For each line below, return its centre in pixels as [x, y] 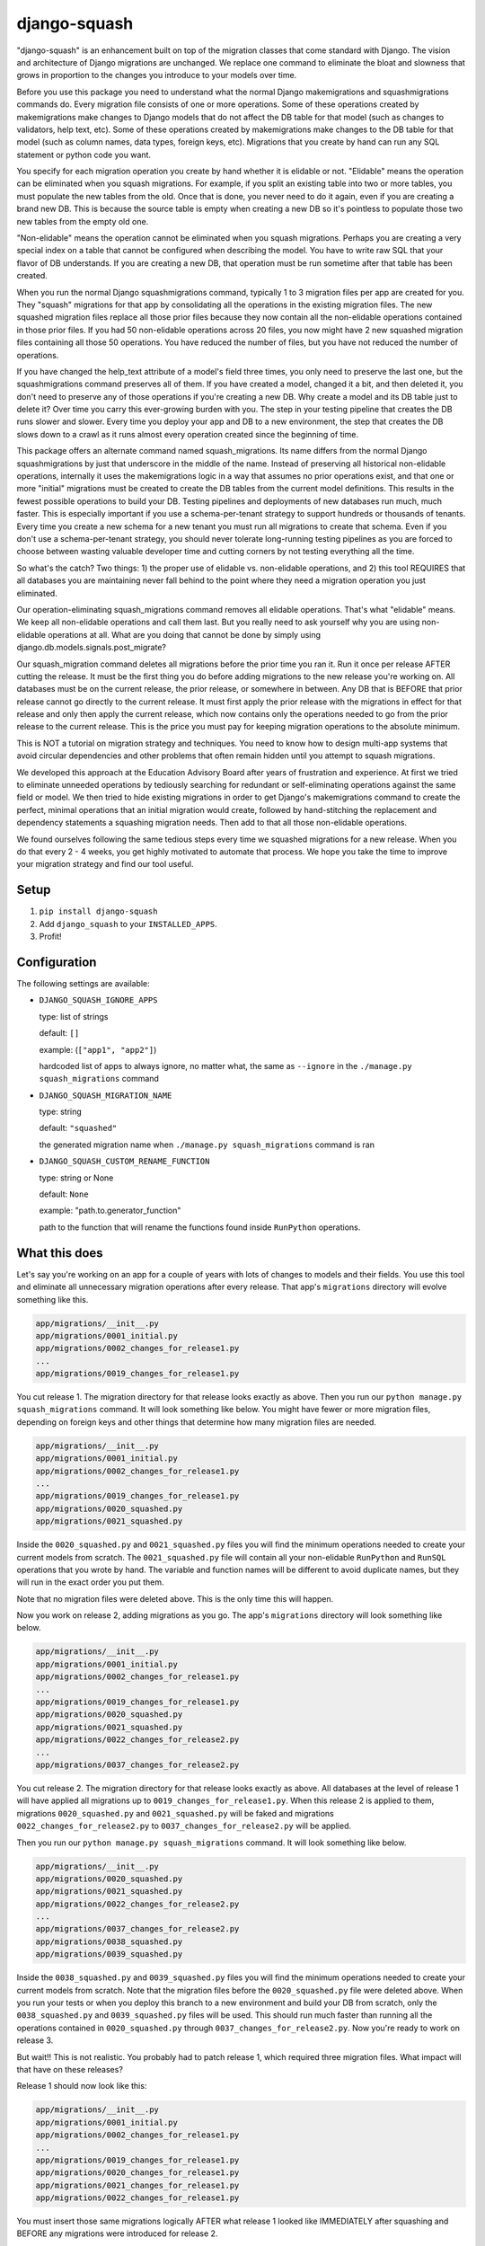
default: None [64, 1194]
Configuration [57, 962]
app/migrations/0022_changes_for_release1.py [137, 2198]
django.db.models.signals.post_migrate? [91, 648]
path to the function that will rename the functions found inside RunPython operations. [200, 1227]
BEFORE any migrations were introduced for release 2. [117, 2233]
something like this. [53, 1299]
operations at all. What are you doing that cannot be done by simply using [185, 634]
